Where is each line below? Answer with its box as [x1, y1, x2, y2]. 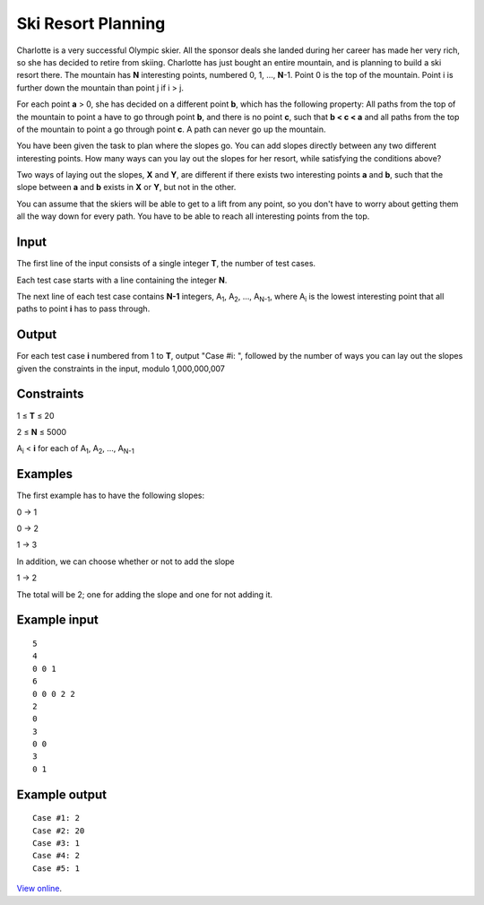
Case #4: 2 [32, 850, 81, 861]
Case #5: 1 [32, 863, 81, 874]
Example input [16, 613, 99, 628]
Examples [16, 466, 73, 482]
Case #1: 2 [32, 813, 81, 823]
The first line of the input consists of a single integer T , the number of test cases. [16, 258, 316, 269]
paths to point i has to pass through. [16, 303, 151, 314]
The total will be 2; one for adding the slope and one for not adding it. [16, 588, 273, 600]
